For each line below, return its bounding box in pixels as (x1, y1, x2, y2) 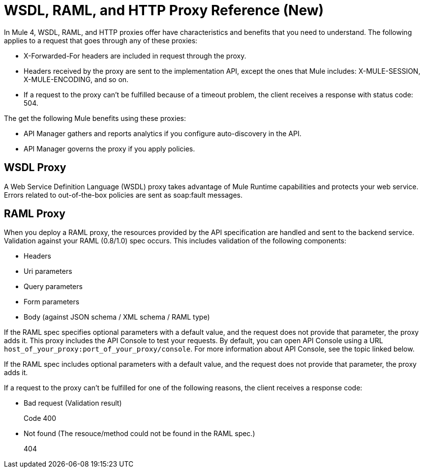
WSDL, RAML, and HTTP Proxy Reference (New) (4, 2, 324, 19)
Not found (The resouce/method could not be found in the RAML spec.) (24, 429, 255, 438)
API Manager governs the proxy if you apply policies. (24, 144, 195, 153)
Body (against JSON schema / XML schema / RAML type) (24, 313, 210, 322)
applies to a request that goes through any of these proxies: (4, 36, 198, 45)
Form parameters (24, 297, 80, 306)
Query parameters (24, 282, 83, 291)
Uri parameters (24, 267, 72, 276)
